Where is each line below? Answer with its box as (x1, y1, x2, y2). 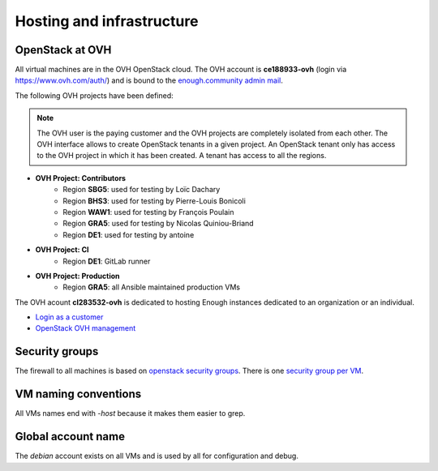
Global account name (15, 430, 126, 443)
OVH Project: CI (35, 245, 89, 255)
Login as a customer (35, 312, 104, 322)
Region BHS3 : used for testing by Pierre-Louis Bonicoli (62, 195, 247, 206)
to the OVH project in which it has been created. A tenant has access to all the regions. (36, 151, 327, 161)
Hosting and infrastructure (15, 12, 199, 30)
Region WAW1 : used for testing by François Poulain (62, 207, 234, 216)
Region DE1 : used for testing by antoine (62, 229, 195, 239)
